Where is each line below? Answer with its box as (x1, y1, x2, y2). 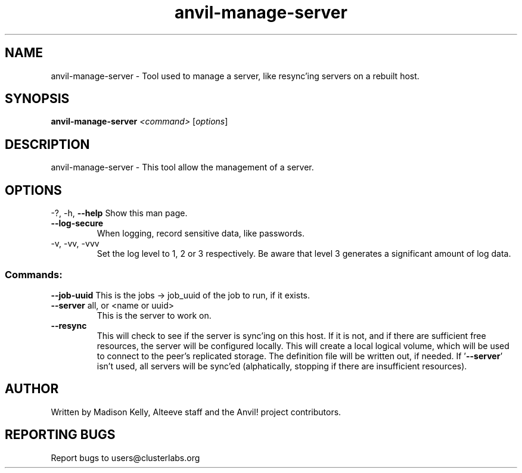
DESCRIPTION (5, 136, 90, 152)
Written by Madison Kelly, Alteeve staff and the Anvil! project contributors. (51, 406, 341, 417)
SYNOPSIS (5, 91, 70, 107)
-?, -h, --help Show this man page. (51, 208, 188, 219)
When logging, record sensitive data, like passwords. (97, 228, 304, 239)
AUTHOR (5, 381, 59, 397)
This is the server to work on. (97, 310, 212, 320)
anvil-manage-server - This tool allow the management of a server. (51, 162, 314, 173)
